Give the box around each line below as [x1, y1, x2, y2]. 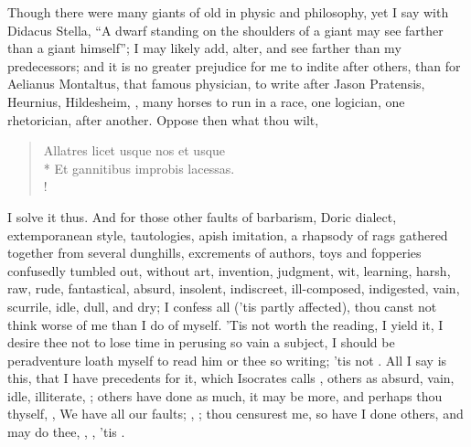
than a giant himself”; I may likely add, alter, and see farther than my [7, 38, 401, 58]
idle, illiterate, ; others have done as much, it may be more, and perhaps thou [7, 386, 443, 405]
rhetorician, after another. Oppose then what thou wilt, [7, 110, 319, 129]
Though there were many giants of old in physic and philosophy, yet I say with [7, 3, 449, 21]
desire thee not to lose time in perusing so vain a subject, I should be [7, 333, 395, 352]
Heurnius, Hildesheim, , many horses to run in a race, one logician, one [7, 91, 405, 111]
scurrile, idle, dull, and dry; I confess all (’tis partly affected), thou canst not [7, 296, 437, 315]
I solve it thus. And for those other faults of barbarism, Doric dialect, [7, 207, 397, 226]
